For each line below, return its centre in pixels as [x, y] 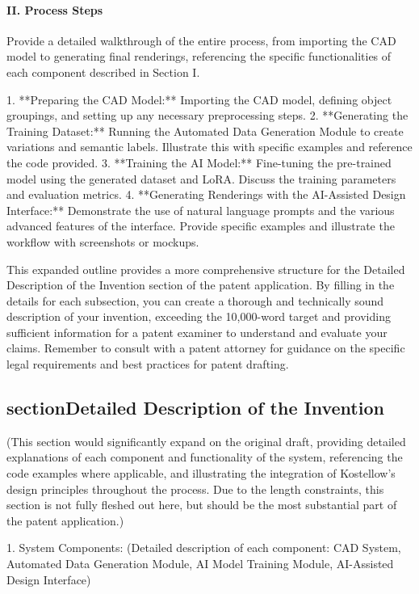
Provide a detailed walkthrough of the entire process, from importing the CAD [201, 40]
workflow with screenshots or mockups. [103, 241]
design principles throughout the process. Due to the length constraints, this [195, 489]
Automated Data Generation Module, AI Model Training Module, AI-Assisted [200, 564]
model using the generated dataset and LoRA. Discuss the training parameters [201, 178]
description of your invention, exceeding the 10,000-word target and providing [199, 316]
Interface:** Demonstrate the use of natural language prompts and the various [201, 210]
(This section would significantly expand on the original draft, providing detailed [206, 441]
